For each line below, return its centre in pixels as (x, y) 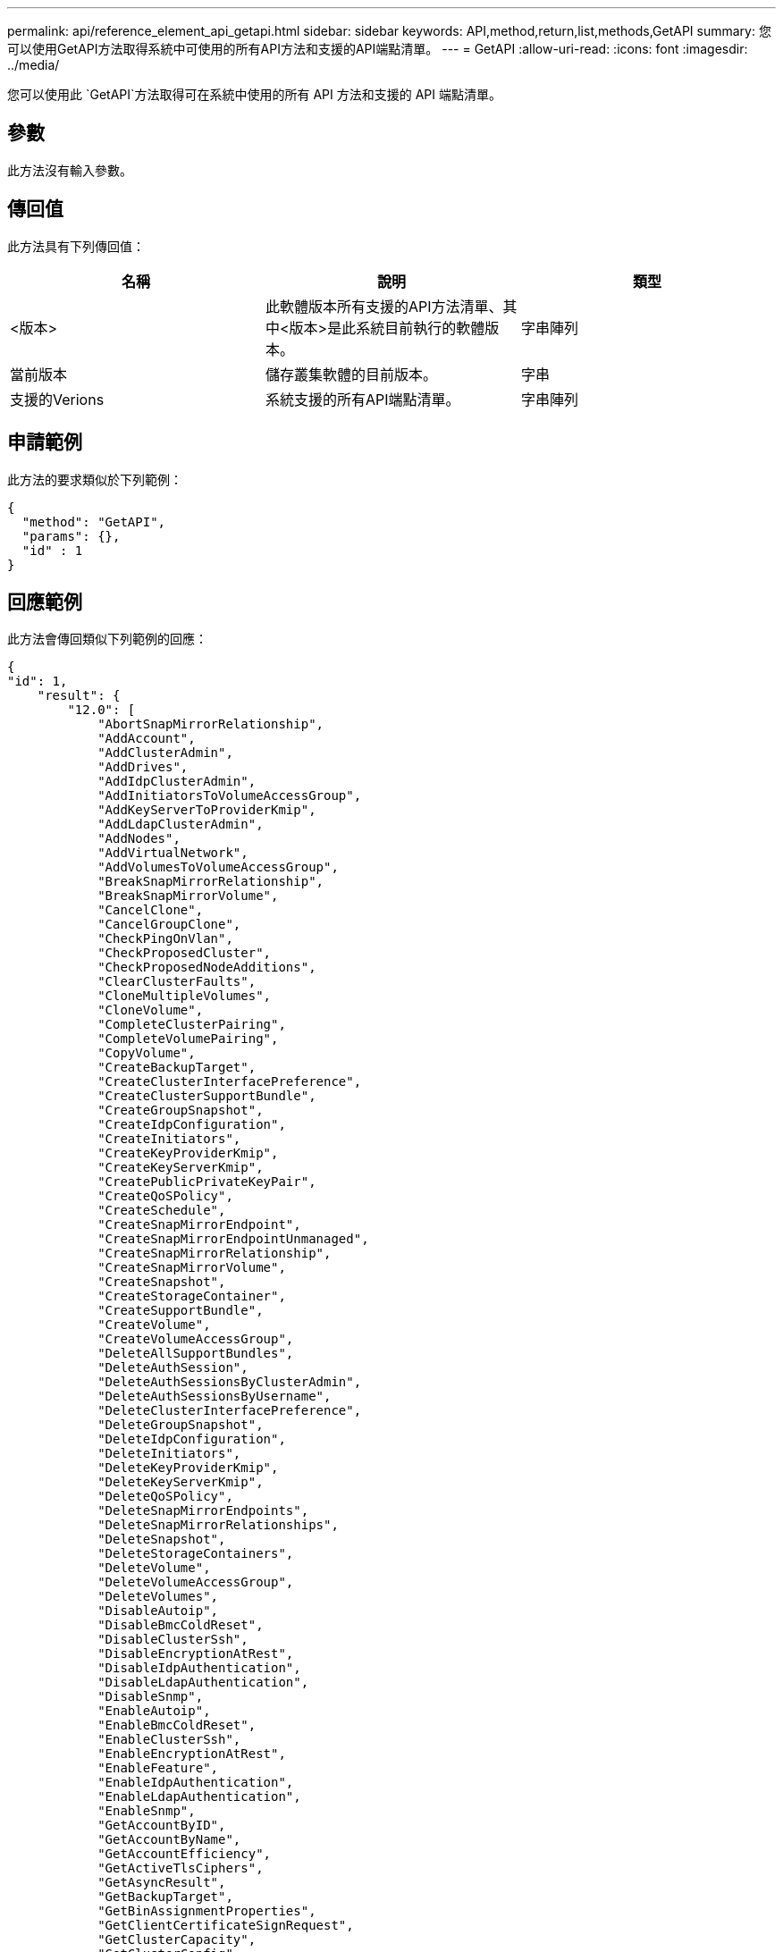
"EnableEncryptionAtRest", (192, 1754)
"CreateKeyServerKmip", (181, 1168)
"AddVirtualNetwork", (173, 853)
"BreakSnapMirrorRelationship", (211, 882)
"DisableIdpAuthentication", (199, 1668)
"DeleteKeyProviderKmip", (188, 1468)
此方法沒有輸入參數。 (70, 170)
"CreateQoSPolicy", (165, 1196)
